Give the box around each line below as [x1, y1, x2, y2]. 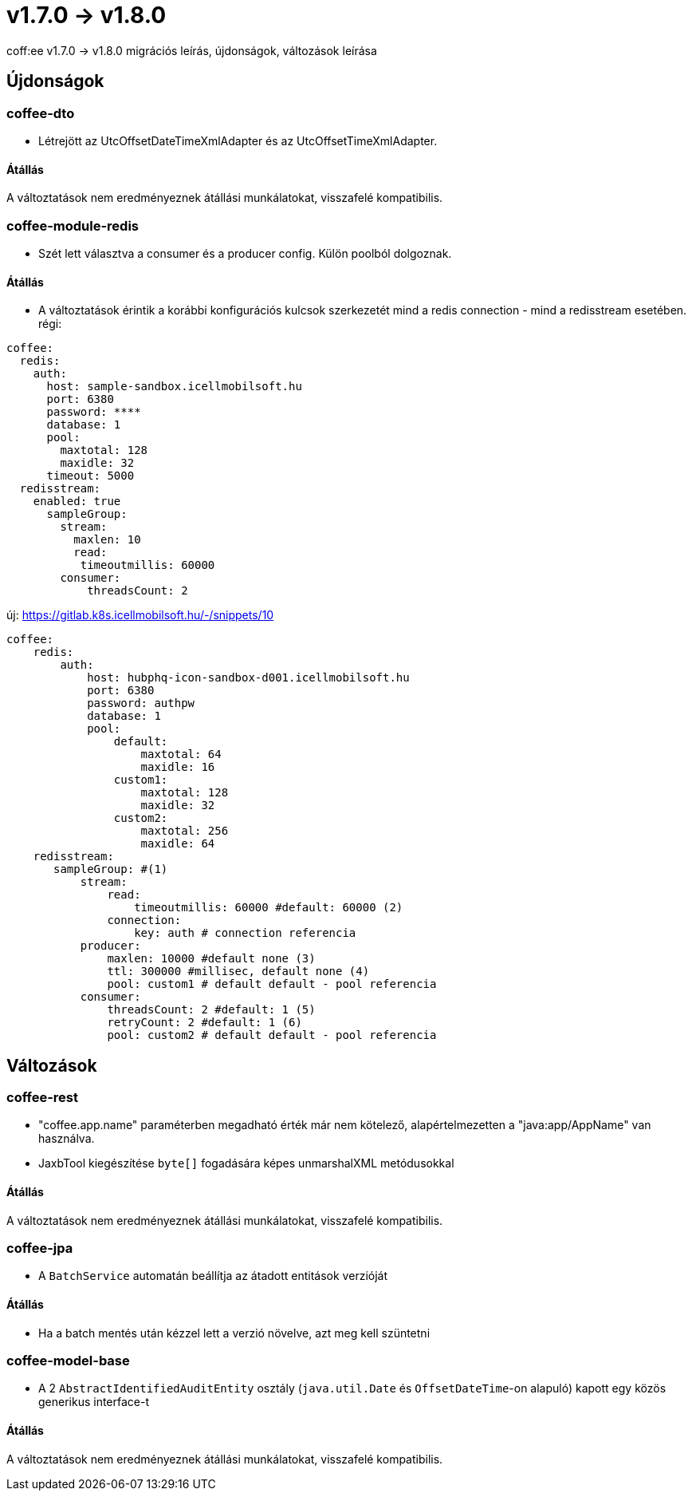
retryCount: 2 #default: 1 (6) [107, 1016, 302, 1029]
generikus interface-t [38, 1395, 150, 1409]
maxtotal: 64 [140, 748, 222, 761]
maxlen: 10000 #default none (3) [107, 952, 316, 966]
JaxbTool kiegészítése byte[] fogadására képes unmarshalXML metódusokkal [38, 1156, 454, 1171]
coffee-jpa [6, 1239, 73, 1256]
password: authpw [87, 697, 195, 710]
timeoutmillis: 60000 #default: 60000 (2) [134, 901, 403, 914]
